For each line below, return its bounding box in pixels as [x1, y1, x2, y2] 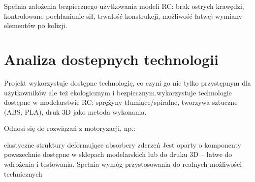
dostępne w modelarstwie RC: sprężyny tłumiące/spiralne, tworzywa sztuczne [4, 97, 238, 107]
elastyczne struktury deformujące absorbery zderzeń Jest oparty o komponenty [4, 139, 241, 150]
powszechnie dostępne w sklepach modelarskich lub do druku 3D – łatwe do [4, 149, 232, 159]
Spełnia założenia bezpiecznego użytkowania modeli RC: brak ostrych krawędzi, [4, 1, 244, 11]
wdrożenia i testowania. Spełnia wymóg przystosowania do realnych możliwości [4, 159, 242, 169]
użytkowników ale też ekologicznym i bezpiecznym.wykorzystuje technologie [4, 87, 232, 97]
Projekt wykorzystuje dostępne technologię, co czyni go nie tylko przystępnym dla [4, 77, 251, 88]
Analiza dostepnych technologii [4, 49, 219, 69]
